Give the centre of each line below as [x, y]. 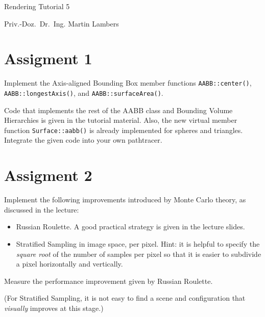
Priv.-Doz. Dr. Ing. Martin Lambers [62, 23]
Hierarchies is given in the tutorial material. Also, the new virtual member [121, 120]
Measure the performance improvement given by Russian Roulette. [109, 281]
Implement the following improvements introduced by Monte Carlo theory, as [125, 200]
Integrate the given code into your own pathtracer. [83, 140]
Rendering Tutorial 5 [37, 6]
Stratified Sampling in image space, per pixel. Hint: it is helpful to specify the [138, 243]
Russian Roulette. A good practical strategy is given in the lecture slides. [130, 227]
